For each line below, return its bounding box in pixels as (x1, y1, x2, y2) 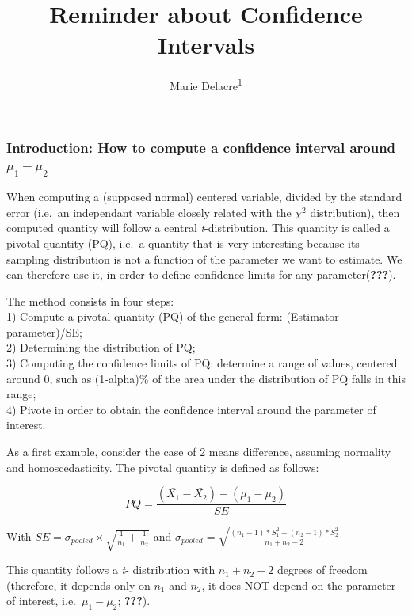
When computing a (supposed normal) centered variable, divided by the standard (6, 188, 402, 205)
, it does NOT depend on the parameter (201, 576, 396, 593)
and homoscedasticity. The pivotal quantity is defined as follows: (6, 458, 319, 475)
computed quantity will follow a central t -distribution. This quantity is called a (6, 219, 390, 236)
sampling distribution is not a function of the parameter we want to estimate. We (6, 250, 402, 267)
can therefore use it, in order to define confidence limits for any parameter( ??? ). (6, 266, 396, 283)
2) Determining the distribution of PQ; (6, 339, 196, 356)
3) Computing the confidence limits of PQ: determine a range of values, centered (6, 355, 398, 371)
